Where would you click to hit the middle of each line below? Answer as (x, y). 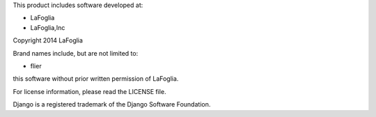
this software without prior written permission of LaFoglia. (96, 79)
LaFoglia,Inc (48, 27)
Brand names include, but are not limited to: (76, 53)
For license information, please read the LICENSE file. (89, 91)
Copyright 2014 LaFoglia (48, 40)
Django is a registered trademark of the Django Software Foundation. (112, 104)
